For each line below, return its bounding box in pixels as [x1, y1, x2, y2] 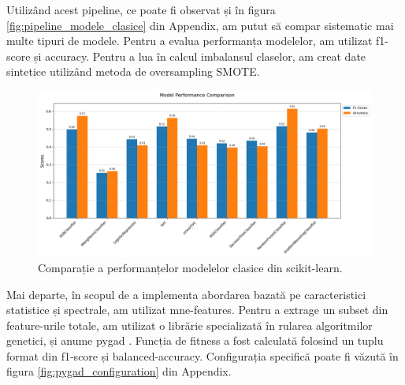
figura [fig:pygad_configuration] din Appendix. [6, 363, 232, 379]
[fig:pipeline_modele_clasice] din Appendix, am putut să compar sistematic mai [6, 17, 394, 33]
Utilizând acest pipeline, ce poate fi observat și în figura [6, 2, 276, 17]
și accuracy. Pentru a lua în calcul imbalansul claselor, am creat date [34, 47, 366, 64]
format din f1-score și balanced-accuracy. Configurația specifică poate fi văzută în [6, 347, 399, 364]
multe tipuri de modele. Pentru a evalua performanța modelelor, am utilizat [6, 32, 373, 49]
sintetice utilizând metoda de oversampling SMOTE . [6, 63, 260, 80]
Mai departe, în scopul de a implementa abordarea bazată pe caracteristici [6, 286, 366, 302]
